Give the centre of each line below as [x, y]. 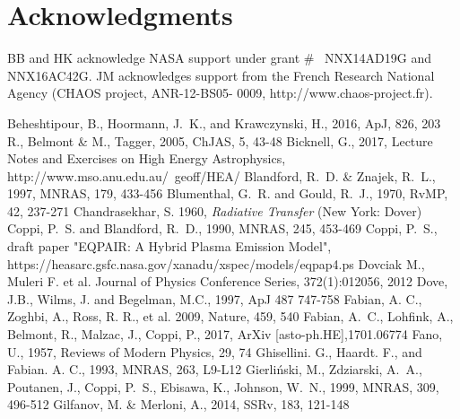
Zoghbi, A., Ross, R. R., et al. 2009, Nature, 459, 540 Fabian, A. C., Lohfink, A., [230, 316]
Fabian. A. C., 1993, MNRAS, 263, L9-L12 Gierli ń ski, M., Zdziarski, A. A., [215, 369]
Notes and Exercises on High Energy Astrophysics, [147, 158]
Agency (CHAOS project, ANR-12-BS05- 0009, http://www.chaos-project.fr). [220, 93]
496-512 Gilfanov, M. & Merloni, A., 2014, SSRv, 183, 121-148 [178, 404]
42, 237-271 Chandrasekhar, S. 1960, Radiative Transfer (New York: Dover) [215, 210]
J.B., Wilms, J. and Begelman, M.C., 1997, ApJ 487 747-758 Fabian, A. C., [215, 298]
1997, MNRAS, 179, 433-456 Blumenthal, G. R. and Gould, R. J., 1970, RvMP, [228, 193]
